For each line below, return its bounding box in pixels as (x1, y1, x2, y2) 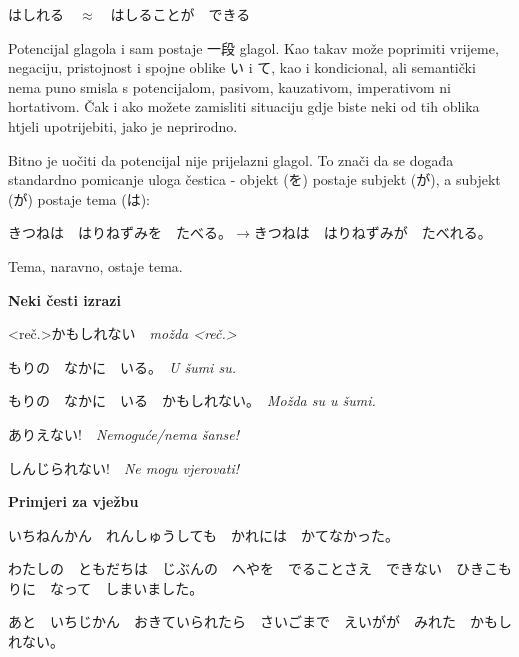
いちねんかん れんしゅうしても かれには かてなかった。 (8, 524, 399, 545)
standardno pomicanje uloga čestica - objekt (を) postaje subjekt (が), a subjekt (8, 169, 501, 190)
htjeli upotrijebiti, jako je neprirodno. (8, 115, 238, 136)
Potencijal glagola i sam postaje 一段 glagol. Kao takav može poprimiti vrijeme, (8, 37, 499, 58)
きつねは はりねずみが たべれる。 (253, 222, 492, 243)
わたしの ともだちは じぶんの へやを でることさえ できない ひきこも (8, 558, 512, 579)
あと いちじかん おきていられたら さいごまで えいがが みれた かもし (8, 611, 512, 632)
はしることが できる (110, 4, 251, 24)
